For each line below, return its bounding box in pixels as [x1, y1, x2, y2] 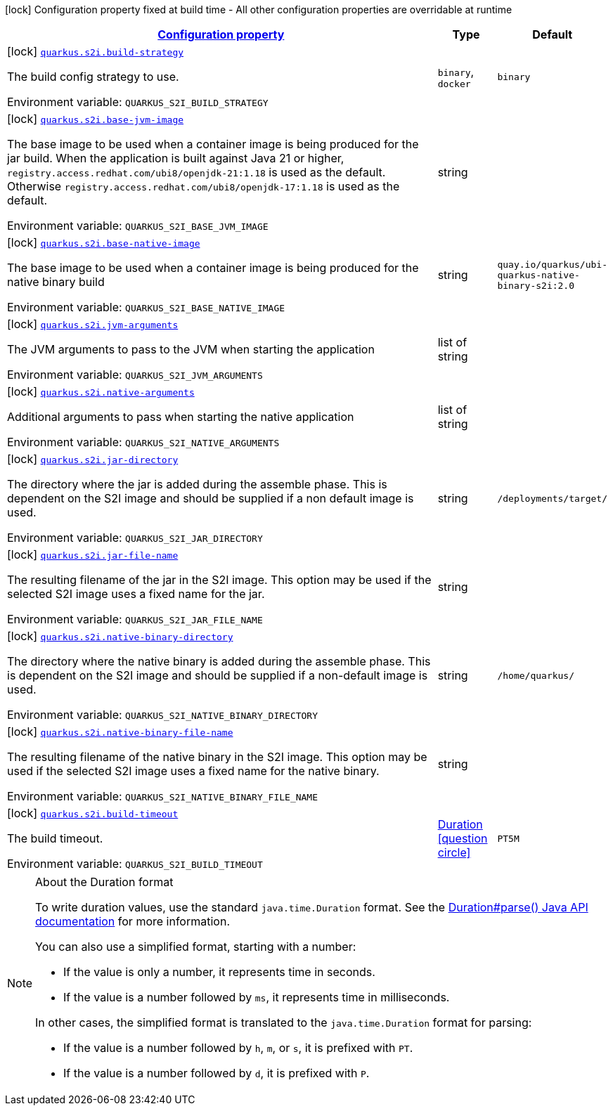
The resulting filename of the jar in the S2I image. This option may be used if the [7, 573, 432, 587]
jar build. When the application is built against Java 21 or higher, [7, 151, 344, 165]
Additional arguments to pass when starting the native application [7, 410, 354, 424]
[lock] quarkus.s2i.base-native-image [7, 235, 200, 249]
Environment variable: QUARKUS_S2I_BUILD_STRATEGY [7, 95, 269, 109]
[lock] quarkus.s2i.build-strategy [7, 44, 184, 58]
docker [437, 78, 471, 89]
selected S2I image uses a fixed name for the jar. [7, 587, 265, 601]
